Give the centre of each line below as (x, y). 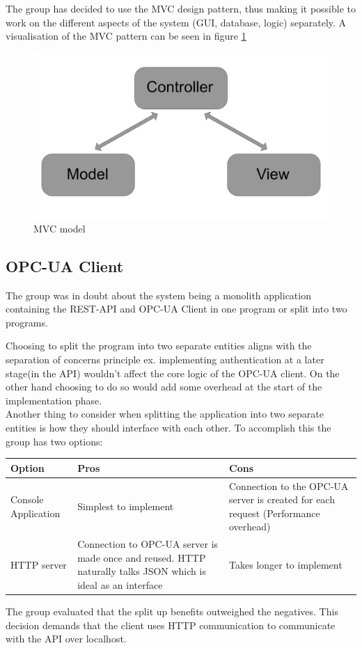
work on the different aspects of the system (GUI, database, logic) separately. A (176, 22)
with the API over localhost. (66, 639)
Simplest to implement (126, 506)
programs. (27, 322)
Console (27, 499)
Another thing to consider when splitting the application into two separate (165, 414)
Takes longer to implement (286, 564)
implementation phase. (54, 400)
